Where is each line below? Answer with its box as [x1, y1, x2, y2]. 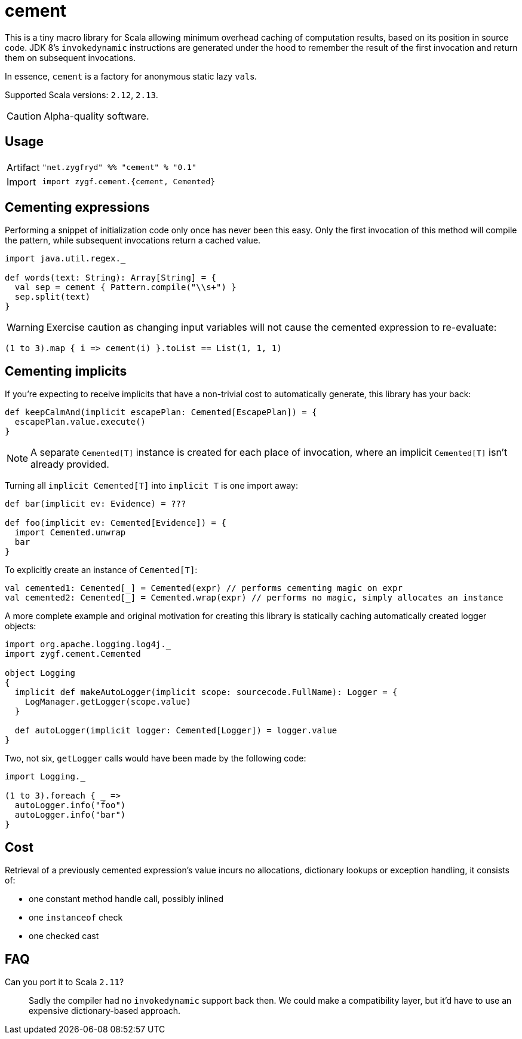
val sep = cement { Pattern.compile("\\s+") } [14, 282, 237, 292]
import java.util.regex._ [5, 254, 126, 264]
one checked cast [29, 931, 99, 942]
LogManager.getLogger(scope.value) [24, 697, 191, 707]
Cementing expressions [5, 200, 150, 215]
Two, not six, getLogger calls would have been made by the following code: [5, 753, 306, 764]
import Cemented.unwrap [14, 528, 126, 538]
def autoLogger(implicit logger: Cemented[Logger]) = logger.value [14, 726, 337, 736]
